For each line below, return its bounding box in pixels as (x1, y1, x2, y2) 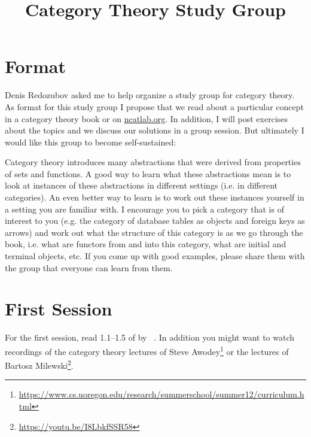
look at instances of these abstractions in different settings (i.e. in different (5, 179, 278, 192)
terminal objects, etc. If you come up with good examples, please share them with (5, 250, 305, 262)
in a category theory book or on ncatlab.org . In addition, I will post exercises (5, 112, 288, 125)
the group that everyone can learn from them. (5, 261, 173, 274)
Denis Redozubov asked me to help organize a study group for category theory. (5, 89, 295, 101)
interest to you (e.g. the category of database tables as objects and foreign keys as (5, 214, 305, 227)
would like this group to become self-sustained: (5, 135, 176, 148)
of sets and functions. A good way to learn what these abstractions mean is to (5, 167, 291, 180)
